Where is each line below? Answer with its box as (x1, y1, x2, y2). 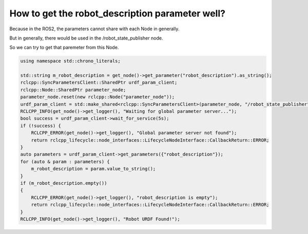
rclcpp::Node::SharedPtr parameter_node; (20, 87, 126, 92)
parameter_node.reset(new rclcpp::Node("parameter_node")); (20, 94, 175, 100)
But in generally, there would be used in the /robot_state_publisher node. (9, 35, 163, 41)
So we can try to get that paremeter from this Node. (9, 44, 119, 51)
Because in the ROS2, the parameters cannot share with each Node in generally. (9, 26, 180, 32)
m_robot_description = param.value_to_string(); (31, 166, 156, 172)
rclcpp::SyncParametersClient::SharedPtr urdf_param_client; (20, 80, 178, 86)
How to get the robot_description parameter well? (9, 8, 226, 19)
